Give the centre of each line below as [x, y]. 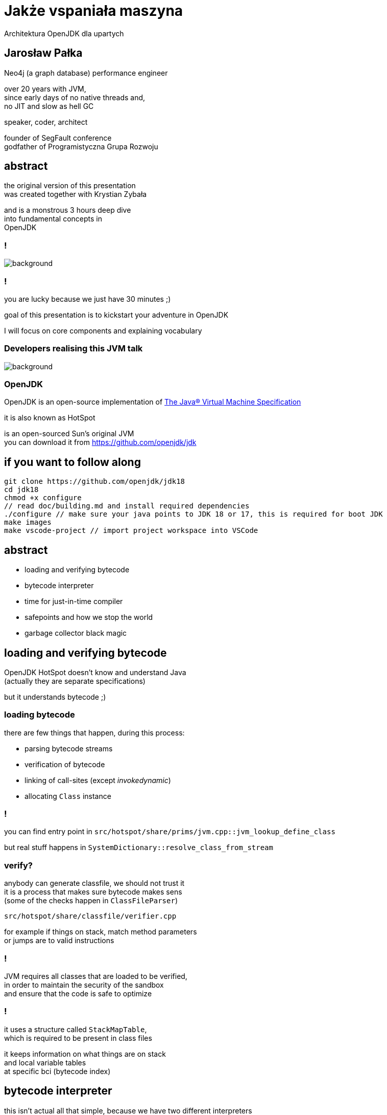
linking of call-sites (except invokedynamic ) [98, 780]
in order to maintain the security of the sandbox [84, 985]
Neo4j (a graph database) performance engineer [86, 73]
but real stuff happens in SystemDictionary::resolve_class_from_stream [139, 848]
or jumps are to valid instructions [59, 941]
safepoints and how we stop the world [89, 617]
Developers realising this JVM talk [74, 349]
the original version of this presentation [70, 186]
